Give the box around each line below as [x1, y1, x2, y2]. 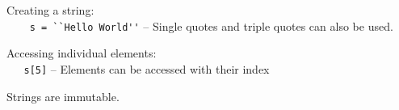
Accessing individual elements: [6, 44, 157, 61]
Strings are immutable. [6, 87, 120, 104]
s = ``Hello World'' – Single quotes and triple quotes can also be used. [29, 17, 393, 34]
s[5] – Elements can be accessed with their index [23, 60, 270, 77]
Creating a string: [6, 2, 94, 18]
